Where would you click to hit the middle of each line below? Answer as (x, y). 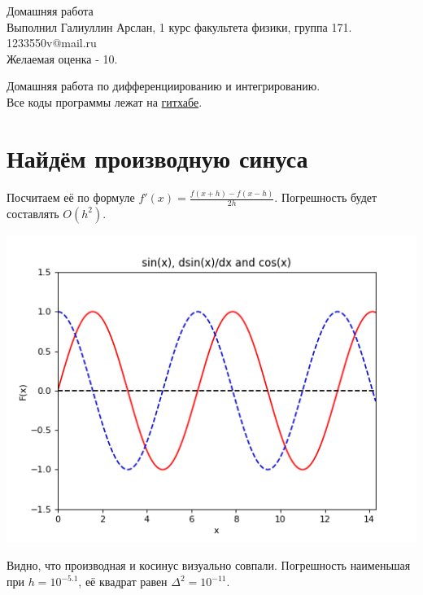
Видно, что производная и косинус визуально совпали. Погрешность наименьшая (209, 565)
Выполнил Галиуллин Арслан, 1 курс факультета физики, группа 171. (179, 26)
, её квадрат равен (123, 582)
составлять (33, 213)
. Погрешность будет (326, 197)
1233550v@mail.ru (52, 43)
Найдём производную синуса (157, 157)
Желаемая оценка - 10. (62, 58)
